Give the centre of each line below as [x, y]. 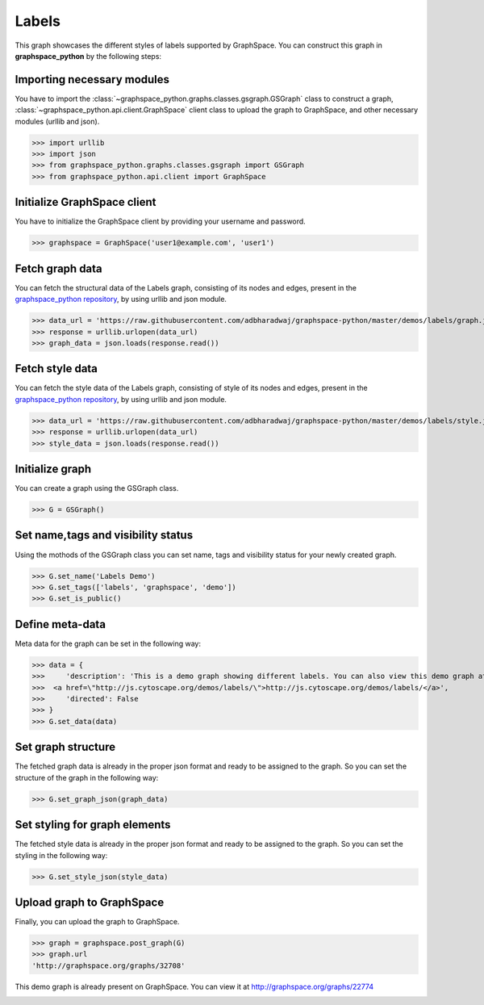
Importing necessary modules [92, 80]
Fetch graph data [58, 268]
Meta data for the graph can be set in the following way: [108, 643]
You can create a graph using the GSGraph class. [97, 488]
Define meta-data [60, 624]
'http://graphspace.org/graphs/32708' [108, 965]
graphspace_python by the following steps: [88, 56]
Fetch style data [56, 368]
